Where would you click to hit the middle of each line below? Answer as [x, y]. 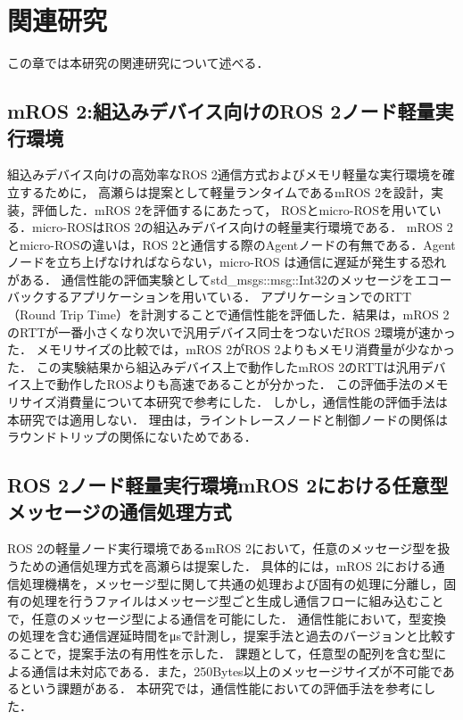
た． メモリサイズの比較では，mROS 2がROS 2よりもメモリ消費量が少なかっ [231, 349]
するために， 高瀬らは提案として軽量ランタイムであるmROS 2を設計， [225, 191]
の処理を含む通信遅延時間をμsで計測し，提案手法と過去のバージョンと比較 [225, 636]
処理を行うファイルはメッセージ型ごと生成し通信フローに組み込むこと [238, 601]
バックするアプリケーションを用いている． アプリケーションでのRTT [210, 297]
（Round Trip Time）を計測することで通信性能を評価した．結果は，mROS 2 [228, 314]
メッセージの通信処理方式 [120, 511]
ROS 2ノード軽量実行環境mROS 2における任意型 [228, 485]
